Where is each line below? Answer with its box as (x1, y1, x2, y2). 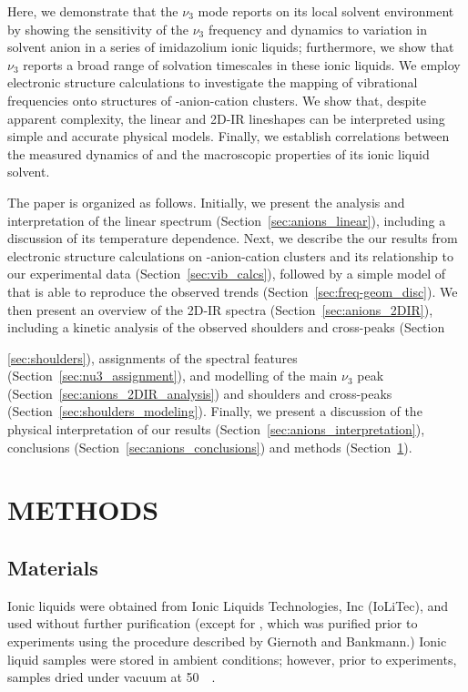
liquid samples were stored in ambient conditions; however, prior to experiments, (7, 649, 457, 668)
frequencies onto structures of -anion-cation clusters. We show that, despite (7, 90, 426, 109)
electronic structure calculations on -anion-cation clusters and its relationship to (7, 246, 453, 265)
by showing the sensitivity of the (7, 19, 188, 38)
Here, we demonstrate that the (7, 2, 178, 20)
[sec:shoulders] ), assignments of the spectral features (7, 348, 298, 367)
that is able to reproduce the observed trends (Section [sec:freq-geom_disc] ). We (7, 281, 458, 300)
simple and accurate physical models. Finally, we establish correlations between (7, 127, 450, 146)
